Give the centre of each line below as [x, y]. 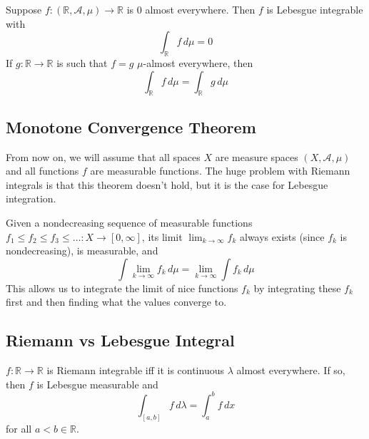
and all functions [42, 171]
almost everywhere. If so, [291, 370]
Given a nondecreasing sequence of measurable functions [129, 222]
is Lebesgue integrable [315, 9]
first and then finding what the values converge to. [116, 302]
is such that [82, 62]
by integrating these [297, 288]
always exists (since [282, 236]
